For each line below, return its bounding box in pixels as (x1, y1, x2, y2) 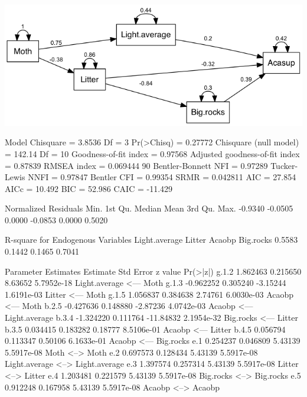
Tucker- (270, 159, 298, 171)
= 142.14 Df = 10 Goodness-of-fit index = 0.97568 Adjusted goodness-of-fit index (5, 147, 300, 160)
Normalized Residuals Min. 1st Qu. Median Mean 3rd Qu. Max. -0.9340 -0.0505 (5, 202, 293, 214)
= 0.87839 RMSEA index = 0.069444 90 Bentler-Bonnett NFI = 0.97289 (5, 159, 268, 171)
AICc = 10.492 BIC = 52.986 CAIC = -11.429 (5, 182, 173, 194)
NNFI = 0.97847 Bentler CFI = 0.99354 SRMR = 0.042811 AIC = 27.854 (28, 171, 296, 183)
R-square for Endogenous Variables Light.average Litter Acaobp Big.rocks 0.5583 (5, 233, 298, 246)
